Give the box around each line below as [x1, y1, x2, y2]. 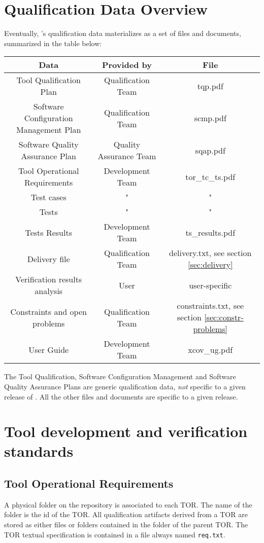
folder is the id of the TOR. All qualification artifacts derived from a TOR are [4, 509, 248, 520]
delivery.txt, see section [169, 247, 252, 259]
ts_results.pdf [185, 226, 236, 238]
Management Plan [16, 124, 81, 136]
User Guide [28, 343, 69, 355]
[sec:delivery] [187, 259, 233, 271]
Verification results [15, 273, 82, 285]
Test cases [30, 191, 67, 203]
